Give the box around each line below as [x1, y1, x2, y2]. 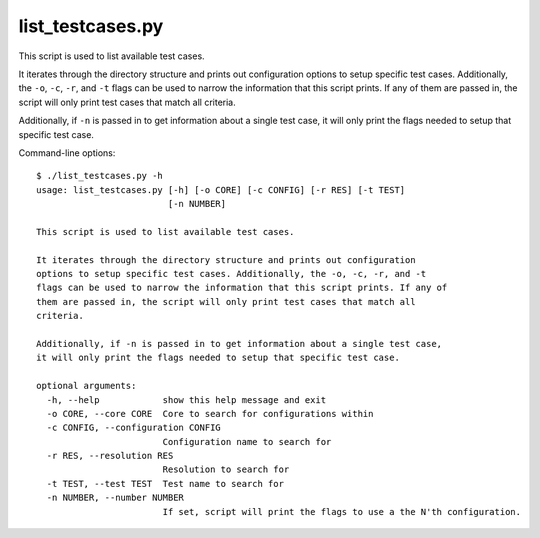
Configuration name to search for [162, 436, 332, 447]
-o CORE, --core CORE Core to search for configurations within [46, 408, 374, 419]
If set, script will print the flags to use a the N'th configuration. [162, 506, 522, 517]
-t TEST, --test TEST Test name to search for [46, 478, 285, 489]
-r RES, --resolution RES [46, 450, 174, 462]
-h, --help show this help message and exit [46, 394, 327, 405]
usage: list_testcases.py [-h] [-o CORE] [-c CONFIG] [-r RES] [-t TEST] [36, 184, 406, 195]
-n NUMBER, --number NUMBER [46, 492, 185, 504]
